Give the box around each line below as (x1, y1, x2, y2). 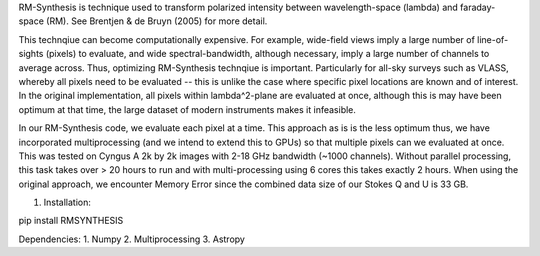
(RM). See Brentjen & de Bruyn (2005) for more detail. (46, 15, 268, 27)
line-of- (476, 33, 509, 45)
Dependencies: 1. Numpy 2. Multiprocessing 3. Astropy (18, 233, 245, 245)
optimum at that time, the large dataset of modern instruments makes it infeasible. (18, 103, 357, 115)
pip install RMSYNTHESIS (18, 215, 124, 227)
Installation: (43, 196, 92, 209)
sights (18, 48, 44, 60)
